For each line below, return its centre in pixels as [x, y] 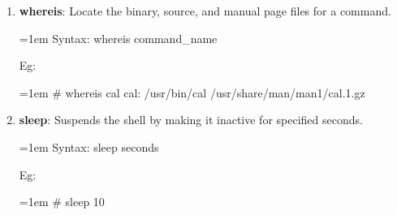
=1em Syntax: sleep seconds [89, 146]
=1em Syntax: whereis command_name [118, 38]
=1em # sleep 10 [62, 202]
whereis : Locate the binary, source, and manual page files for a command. [205, 11]
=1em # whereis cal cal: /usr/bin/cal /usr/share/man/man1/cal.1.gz [192, 92]
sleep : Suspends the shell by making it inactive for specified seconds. [191, 120]
